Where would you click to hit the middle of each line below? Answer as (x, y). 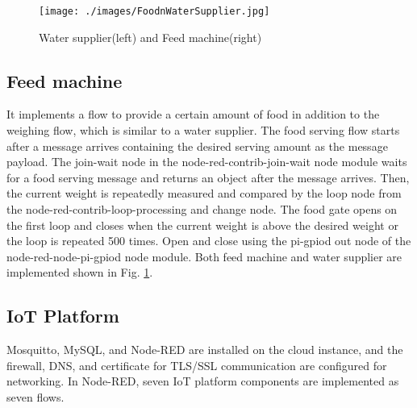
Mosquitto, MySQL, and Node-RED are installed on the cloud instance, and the (205, 350)
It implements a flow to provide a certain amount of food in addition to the (193, 114)
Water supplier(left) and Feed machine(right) (150, 37)
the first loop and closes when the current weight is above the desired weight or (202, 225)
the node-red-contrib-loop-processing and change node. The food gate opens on (202, 209)
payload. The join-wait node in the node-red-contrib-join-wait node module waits (207, 162)
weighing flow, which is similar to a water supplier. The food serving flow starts (203, 130)
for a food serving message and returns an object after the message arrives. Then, (208, 177)
